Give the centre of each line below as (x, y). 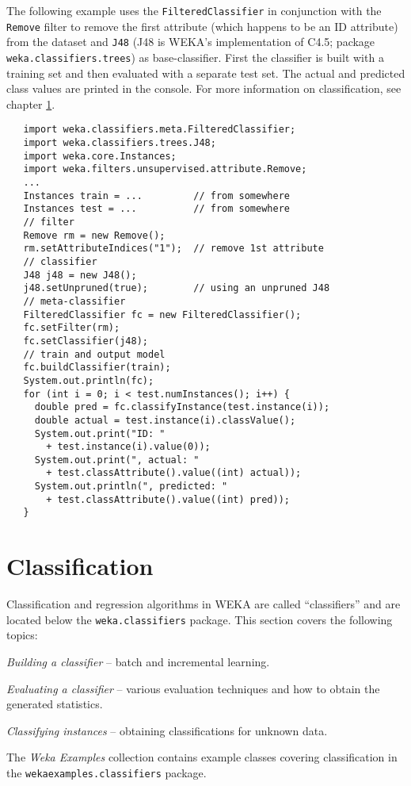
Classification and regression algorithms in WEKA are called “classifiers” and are (204, 604)
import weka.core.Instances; (100, 156)
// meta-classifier (74, 301)
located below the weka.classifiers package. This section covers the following (200, 619)
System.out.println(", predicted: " (131, 487)
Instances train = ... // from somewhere (156, 196)
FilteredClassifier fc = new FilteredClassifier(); (162, 314)
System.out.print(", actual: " (117, 460)
